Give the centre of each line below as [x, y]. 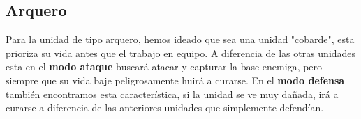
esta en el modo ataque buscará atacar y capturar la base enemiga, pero [164, 66]
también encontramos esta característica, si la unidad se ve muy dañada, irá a [172, 94]
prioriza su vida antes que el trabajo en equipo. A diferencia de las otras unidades [181, 53]
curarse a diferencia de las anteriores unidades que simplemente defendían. [165, 108]
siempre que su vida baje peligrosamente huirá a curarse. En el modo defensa [175, 80]
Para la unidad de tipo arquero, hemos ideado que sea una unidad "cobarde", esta [180, 39]
